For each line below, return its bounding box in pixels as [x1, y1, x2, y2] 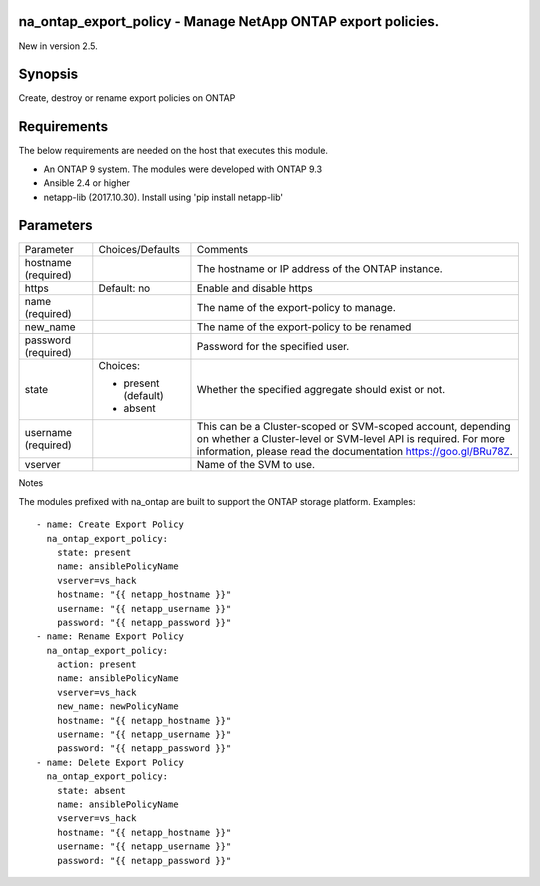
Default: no [98, 281, 151, 295]
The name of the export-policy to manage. [196, 301, 396, 315]
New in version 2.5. [18, 40, 99, 52]
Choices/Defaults [98, 243, 180, 257]
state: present [56, 546, 132, 558]
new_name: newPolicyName [56, 701, 179, 712]
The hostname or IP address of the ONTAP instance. [196, 262, 444, 276]
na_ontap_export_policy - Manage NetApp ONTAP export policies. [18, 13, 440, 30]
